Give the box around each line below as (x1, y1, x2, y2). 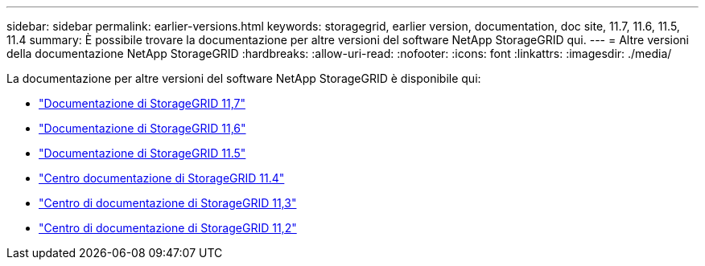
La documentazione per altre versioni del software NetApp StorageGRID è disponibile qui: (6, 72, 481, 85)
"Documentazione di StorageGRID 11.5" (39, 146, 246, 160)
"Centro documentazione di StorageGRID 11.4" (39, 171, 285, 185)
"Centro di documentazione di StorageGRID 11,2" (39, 221, 297, 235)
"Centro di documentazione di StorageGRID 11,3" (39, 196, 297, 210)
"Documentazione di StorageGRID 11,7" (39, 96, 245, 110)
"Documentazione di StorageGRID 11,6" (39, 121, 246, 135)
